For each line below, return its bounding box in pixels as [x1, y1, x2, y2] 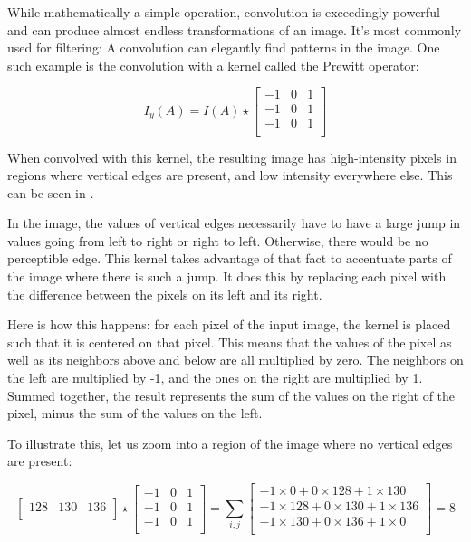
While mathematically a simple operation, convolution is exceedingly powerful [7, 3, 440, 21]
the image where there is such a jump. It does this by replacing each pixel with [7, 267, 447, 286]
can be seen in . [7, 183, 94, 202]
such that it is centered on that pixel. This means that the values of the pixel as [7, 332, 452, 351]
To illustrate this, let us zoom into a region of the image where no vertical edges [7, 433, 453, 452]
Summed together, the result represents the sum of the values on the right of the [7, 385, 456, 404]
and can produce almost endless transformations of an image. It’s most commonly [7, 20, 462, 39]
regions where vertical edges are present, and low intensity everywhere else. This [7, 166, 453, 185]
